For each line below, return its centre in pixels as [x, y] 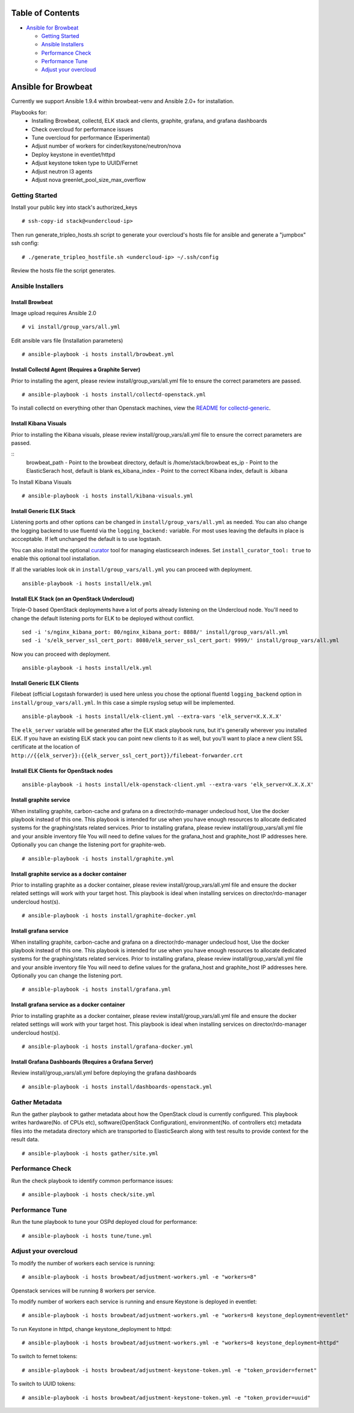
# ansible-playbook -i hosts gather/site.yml [90, 1153]
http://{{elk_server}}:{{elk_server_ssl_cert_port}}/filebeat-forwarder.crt [127, 755]
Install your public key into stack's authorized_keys [74, 207]
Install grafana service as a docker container [68, 1005]
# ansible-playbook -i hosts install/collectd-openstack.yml [114, 394]
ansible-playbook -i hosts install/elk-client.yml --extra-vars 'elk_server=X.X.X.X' [152, 716]
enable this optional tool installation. [56, 558]
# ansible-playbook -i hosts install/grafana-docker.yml [108, 1047]
